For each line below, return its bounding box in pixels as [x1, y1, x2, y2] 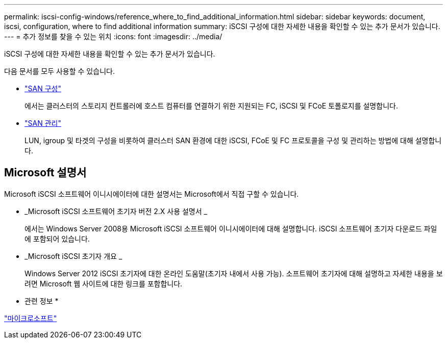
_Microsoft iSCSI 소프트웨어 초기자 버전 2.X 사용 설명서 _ [24, 206, 207, 216]
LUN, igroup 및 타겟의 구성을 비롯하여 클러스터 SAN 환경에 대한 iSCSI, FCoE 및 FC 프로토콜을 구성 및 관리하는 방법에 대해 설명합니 [24, 136, 442, 145]
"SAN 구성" [24, 84, 61, 93]
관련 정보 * [24, 296, 59, 305]
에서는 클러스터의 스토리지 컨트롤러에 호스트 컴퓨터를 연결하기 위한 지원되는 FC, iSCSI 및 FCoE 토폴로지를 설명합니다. [24, 101, 398, 110]
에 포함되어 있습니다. [24, 234, 90, 243]
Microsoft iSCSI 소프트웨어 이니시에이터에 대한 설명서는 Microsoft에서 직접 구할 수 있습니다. [4, 189, 299, 198]
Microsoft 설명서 [4, 166, 87, 179]
